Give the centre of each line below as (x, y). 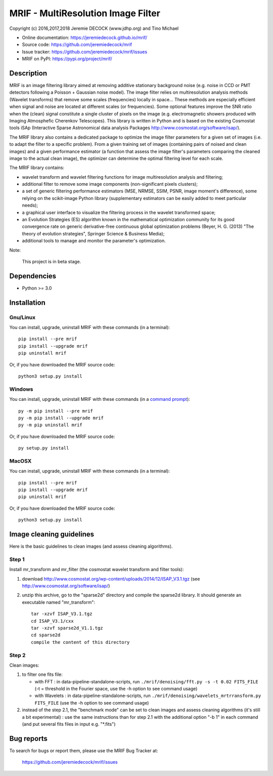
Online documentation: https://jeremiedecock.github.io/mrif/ (85, 37)
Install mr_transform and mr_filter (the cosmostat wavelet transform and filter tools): (97, 569)
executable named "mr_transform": (59, 602)
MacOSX (20, 461)
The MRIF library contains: (37, 168)
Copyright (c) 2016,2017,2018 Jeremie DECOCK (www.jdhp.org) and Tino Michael (94, 28)
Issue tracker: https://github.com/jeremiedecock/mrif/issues (85, 52)
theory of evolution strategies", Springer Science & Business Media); (93, 233)
